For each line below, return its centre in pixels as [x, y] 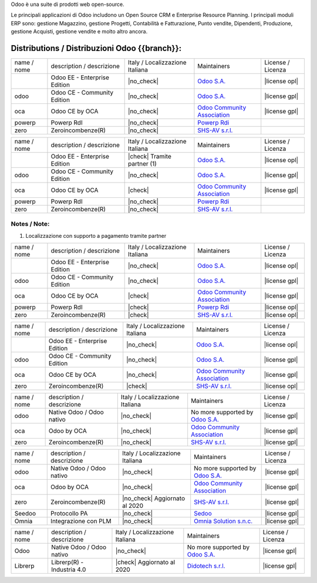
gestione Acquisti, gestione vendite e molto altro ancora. [79, 32]
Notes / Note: [30, 224]
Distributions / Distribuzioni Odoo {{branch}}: [96, 48]
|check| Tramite [150, 157]
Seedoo [25, 514]
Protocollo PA [69, 514]
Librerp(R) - [67, 562]
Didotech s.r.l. [206, 566]
